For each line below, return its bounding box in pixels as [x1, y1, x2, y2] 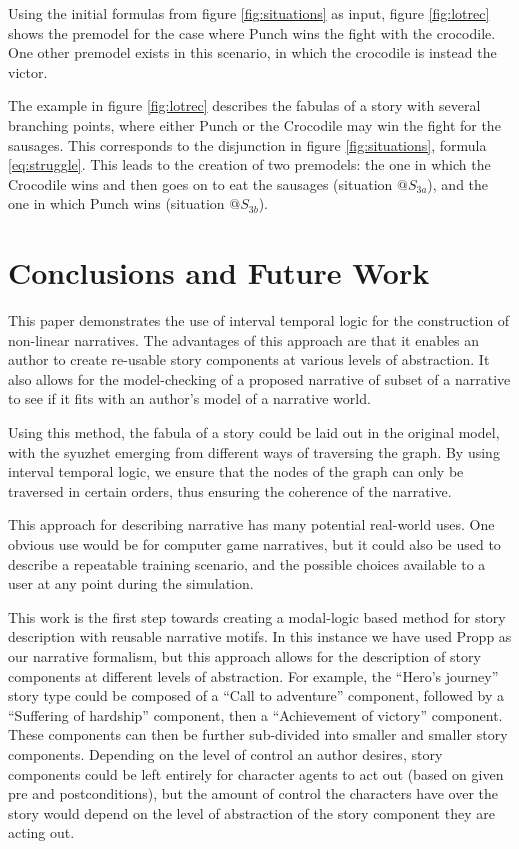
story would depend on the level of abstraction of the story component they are [8, 802, 495, 823]
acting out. [8, 822, 75, 843]
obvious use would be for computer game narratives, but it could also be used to [8, 534, 501, 554]
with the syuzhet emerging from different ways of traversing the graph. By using [8, 441, 500, 462]
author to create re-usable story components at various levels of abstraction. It [8, 349, 490, 370]
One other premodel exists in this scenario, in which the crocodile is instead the [8, 42, 497, 63]
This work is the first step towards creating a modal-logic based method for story [8, 606, 506, 627]
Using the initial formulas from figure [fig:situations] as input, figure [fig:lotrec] [8, 3, 490, 23]
